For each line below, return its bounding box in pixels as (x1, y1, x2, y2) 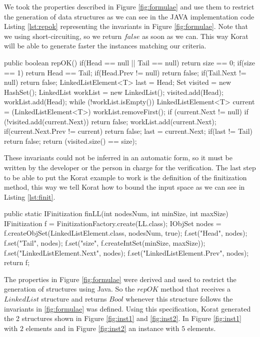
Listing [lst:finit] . (4, 191, 55, 202)
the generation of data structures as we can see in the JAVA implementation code (4, 11, 254, 21)
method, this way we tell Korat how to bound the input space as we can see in (4, 182, 245, 192)
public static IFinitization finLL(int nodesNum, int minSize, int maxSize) (4, 208, 228, 219)
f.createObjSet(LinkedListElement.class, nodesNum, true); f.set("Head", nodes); (4, 228, 247, 238)
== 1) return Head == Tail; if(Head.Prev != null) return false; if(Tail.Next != (4, 67, 246, 77)
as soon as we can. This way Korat (142, 30, 248, 41)
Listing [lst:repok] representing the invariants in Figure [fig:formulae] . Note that (4, 21, 248, 31)
